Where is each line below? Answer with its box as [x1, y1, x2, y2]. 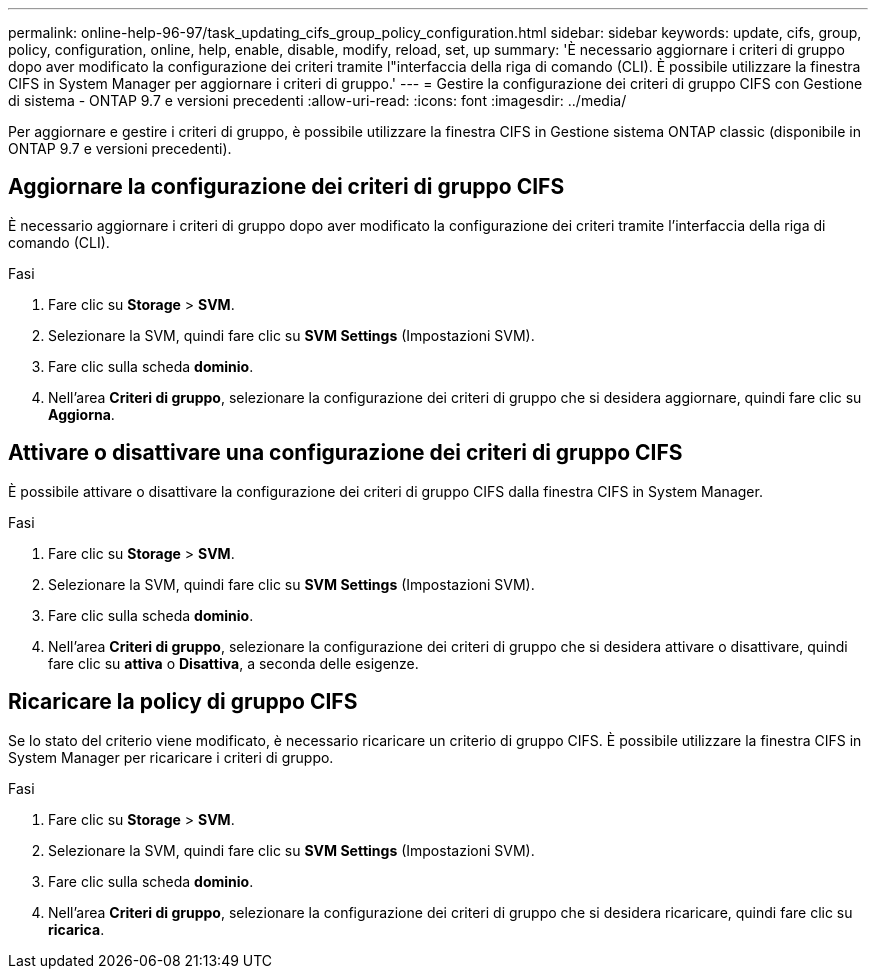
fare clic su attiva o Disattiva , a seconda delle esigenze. [48, 654, 419, 672]
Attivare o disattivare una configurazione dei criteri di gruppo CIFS [8, 440, 683, 466]
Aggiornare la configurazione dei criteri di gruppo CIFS [8, 174, 565, 200]
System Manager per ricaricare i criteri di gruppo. [8, 748, 334, 766]
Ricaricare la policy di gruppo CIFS [8, 689, 358, 715]
